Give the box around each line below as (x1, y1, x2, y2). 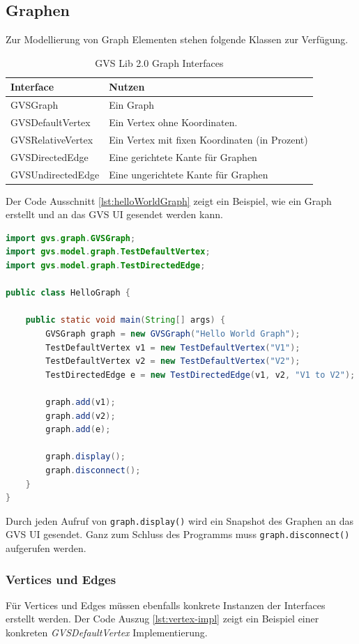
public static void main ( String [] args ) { (25, 315, 226, 325)
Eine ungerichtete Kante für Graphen (109, 167, 268, 181)
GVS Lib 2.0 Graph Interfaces (95, 55, 224, 70)
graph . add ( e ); (45, 424, 111, 435)
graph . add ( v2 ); (45, 411, 116, 421)
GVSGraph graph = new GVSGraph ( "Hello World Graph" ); (45, 329, 300, 339)
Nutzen (109, 79, 145, 94)
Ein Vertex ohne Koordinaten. (109, 115, 238, 130)
